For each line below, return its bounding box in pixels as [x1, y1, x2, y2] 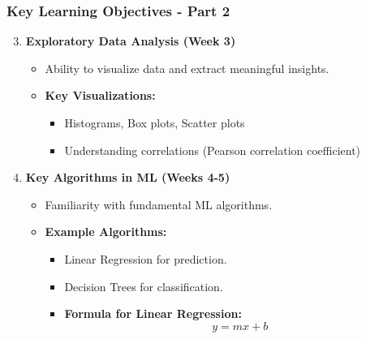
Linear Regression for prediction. [64, 250, 227, 267]
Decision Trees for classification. [64, 277, 223, 294]
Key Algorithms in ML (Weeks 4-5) [25, 169, 230, 186]
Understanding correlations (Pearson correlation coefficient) [64, 141, 361, 158]
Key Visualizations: [45, 87, 156, 104]
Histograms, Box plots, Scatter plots [64, 114, 245, 131]
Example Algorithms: [45, 223, 167, 240]
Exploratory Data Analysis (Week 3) [25, 32, 236, 49]
